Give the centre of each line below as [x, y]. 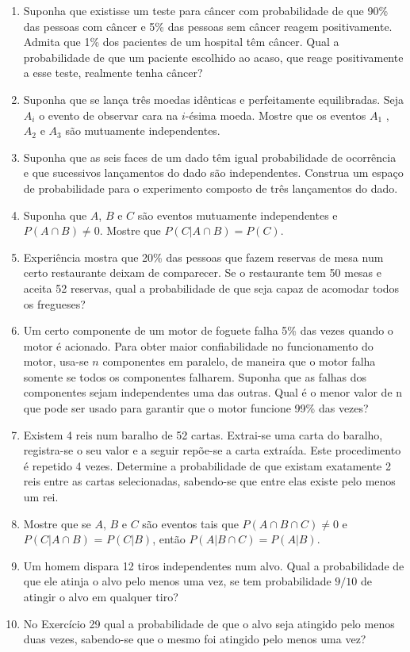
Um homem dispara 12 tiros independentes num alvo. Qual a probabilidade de [214, 565]
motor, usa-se [56, 361]
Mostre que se [57, 523]
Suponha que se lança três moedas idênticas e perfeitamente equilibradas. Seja [214, 99]
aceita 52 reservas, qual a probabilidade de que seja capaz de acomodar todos [211, 288]
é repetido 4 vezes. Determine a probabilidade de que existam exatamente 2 [207, 465]
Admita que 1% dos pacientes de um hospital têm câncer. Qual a [181, 42]
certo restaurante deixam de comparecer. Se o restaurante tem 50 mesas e [203, 272]
